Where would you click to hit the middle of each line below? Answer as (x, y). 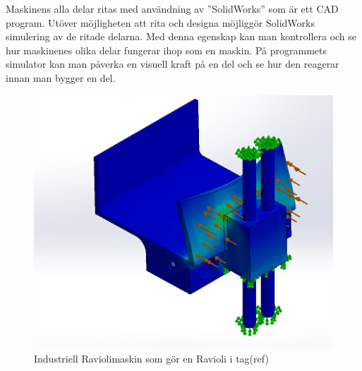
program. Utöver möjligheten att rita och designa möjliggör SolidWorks (160, 22)
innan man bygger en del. (61, 77)
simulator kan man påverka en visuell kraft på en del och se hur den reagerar (173, 64)
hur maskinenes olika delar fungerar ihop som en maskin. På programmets (167, 50)
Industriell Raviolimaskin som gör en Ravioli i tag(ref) (151, 358)
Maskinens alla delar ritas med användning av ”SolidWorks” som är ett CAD (172, 8)
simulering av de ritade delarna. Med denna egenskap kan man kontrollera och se (181, 36)
